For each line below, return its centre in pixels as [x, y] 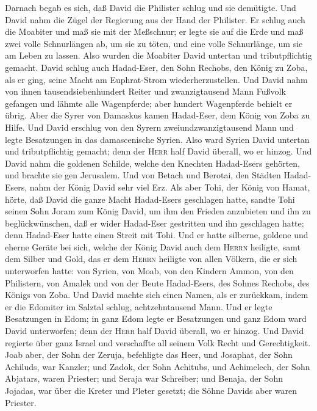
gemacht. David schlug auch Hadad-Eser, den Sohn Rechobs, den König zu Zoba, [156, 67]
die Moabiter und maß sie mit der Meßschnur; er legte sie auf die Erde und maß [154, 31]
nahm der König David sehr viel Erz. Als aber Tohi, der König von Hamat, [170, 187]
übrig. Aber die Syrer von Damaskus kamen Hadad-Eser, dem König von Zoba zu [158, 115]
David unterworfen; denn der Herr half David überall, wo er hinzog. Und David [155, 331]
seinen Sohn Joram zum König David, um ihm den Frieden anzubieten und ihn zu [158, 211]
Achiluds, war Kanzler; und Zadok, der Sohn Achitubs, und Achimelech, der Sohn [158, 366]
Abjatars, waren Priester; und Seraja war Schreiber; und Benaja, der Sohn [144, 378]
